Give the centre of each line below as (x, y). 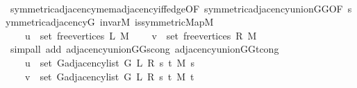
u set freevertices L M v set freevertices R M (141, 35)
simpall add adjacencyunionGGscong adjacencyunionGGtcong (144, 49)
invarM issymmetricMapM (157, 22)
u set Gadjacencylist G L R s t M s (109, 62)
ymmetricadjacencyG (50, 22)
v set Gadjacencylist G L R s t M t (109, 76)
